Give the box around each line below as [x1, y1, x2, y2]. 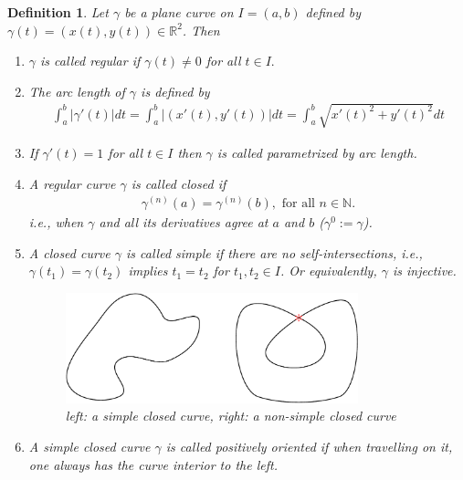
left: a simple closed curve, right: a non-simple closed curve [65, 406, 396, 425]
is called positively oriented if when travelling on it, [165, 437, 453, 456]
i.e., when [28, 213, 84, 232]
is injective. [393, 261, 457, 280]
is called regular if [40, 51, 141, 70]
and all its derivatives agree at [99, 213, 268, 232]
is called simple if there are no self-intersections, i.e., [126, 243, 423, 262]
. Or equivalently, [279, 261, 377, 280]
